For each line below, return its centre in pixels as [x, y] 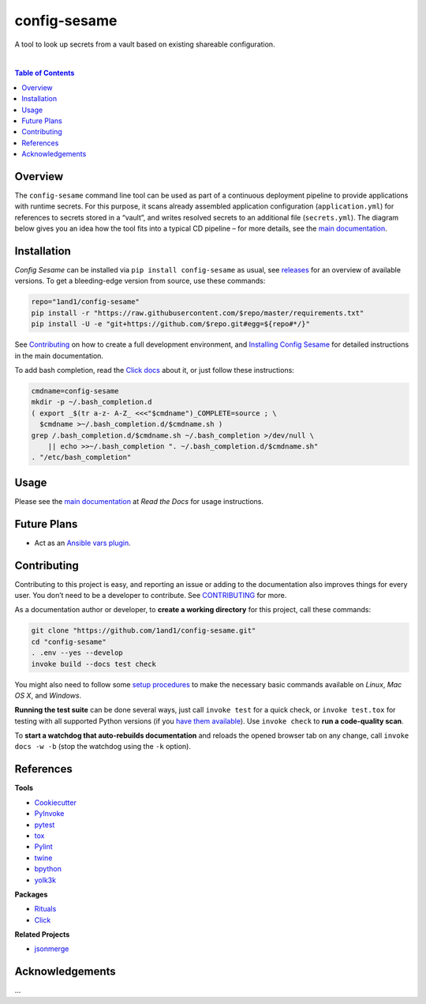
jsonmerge [52, 949]
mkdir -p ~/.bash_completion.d [92, 402]
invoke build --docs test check [94, 664]
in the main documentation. [59, 355]
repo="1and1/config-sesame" [85, 302]
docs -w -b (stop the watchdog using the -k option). [103, 746]
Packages [31, 894]
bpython [48, 869]
